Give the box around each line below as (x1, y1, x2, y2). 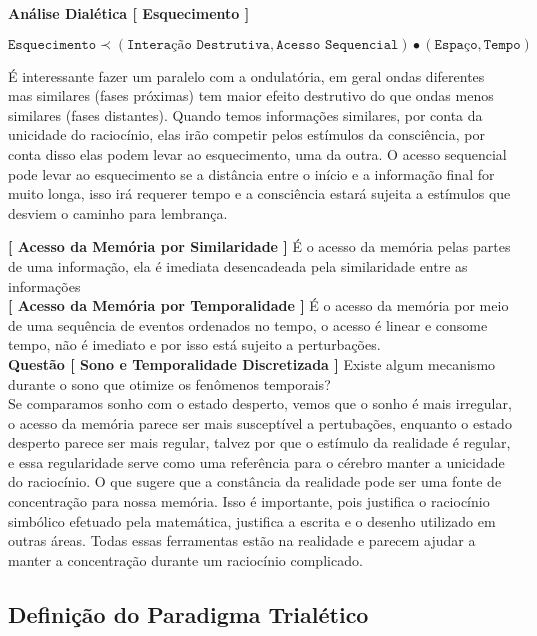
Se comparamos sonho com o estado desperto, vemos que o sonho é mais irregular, (8, 393, 512, 414)
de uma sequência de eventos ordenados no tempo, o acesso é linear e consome (8, 314, 488, 335)
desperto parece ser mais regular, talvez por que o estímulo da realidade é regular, (8, 432, 511, 453)
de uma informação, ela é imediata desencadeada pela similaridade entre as (8, 255, 468, 276)
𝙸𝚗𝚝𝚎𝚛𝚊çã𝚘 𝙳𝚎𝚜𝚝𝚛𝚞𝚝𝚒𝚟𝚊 (127, 37, 270, 52)
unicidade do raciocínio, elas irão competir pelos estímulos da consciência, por (8, 124, 485, 145)
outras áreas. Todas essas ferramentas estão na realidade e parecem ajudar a (8, 530, 476, 551)
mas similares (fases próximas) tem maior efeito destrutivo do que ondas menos (8, 85, 494, 106)
